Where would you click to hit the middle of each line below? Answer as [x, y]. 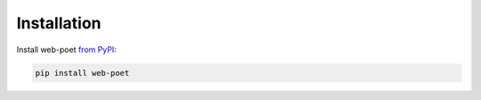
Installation [59, 23]
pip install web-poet [82, 73]
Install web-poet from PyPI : [67, 50]
